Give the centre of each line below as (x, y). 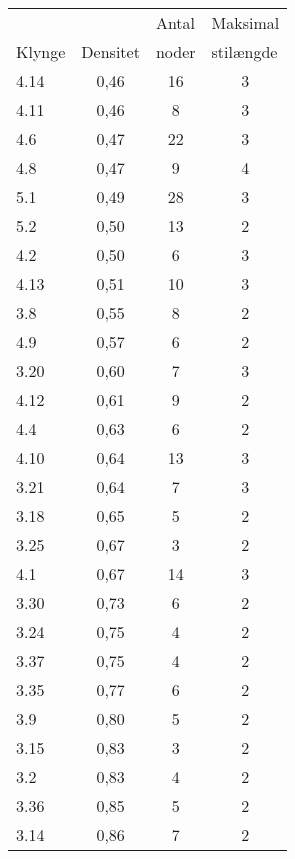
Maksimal (245, 22)
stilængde (244, 51)
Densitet (110, 51)
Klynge (41, 51)
